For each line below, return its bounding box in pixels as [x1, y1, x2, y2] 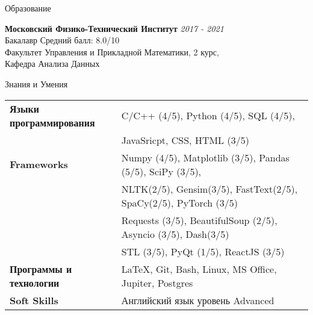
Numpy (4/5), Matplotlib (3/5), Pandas [121, 150, 290, 164]
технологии [10, 275, 60, 290]
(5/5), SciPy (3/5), [121, 164, 202, 178]
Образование [5, 2, 51, 14]
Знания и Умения [5, 77, 68, 90]
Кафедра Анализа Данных [5, 57, 100, 70]
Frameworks [10, 157, 68, 172]
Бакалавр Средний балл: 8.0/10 [5, 34, 120, 46]
